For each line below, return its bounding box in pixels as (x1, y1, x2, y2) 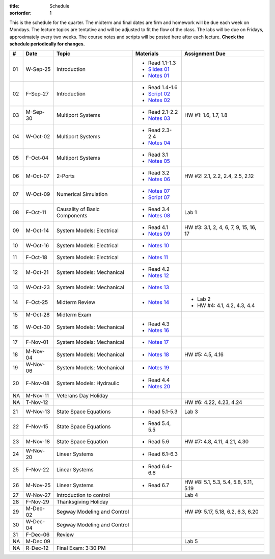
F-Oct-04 (25, 155, 49, 162)
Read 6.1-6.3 (148, 450, 178, 458)
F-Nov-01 (25, 339, 48, 346)
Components (56, 212, 88, 219)
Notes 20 (148, 383, 171, 390)
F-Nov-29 (25, 498, 49, 505)
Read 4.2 (148, 266, 170, 273)
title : (9, 3, 20, 9)
